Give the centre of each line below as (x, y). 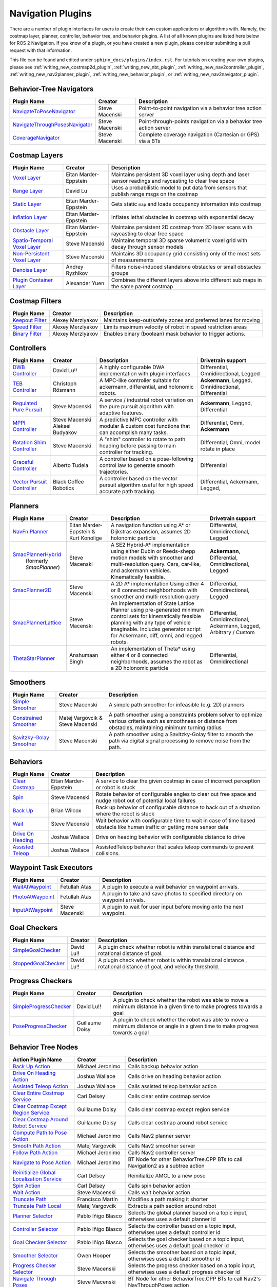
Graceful (23, 462)
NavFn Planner (30, 531)
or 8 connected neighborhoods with (154, 590)
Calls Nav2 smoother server (162, 1145)
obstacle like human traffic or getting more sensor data (162, 827)
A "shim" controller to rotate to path (142, 439)
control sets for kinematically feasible (156, 616)
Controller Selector (35, 1229)
